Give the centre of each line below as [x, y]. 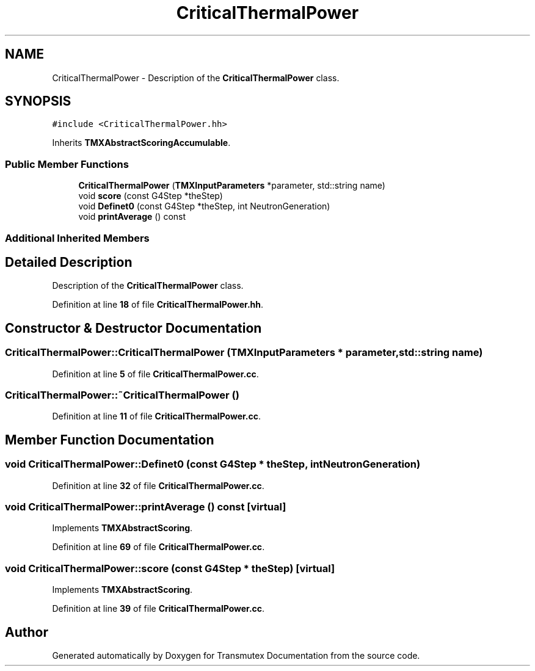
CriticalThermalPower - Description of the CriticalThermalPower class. [196, 78]
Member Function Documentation [110, 440]
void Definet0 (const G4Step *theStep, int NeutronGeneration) [204, 206]
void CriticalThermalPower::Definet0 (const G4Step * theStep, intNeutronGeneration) [213, 464]
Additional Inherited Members [77, 238]
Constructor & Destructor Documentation [133, 328]
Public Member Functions [67, 164]
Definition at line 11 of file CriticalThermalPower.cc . [157, 416]
